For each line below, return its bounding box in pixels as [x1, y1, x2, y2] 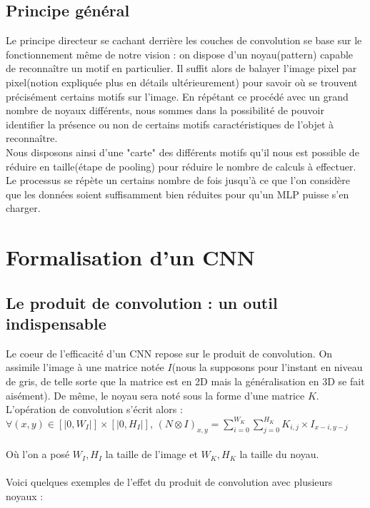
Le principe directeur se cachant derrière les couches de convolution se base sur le [6, 33, 362, 48]
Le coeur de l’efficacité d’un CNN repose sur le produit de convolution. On [6, 345, 333, 360]
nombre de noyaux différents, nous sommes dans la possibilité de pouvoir [6, 103, 324, 118]
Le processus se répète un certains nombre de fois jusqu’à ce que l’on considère [6, 173, 351, 188]
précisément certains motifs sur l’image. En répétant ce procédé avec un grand [6, 88, 349, 103]
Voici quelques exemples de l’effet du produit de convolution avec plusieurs [6, 474, 333, 489]
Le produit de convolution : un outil [6, 291, 278, 313]
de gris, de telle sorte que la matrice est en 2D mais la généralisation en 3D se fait [6, 374, 365, 389]
